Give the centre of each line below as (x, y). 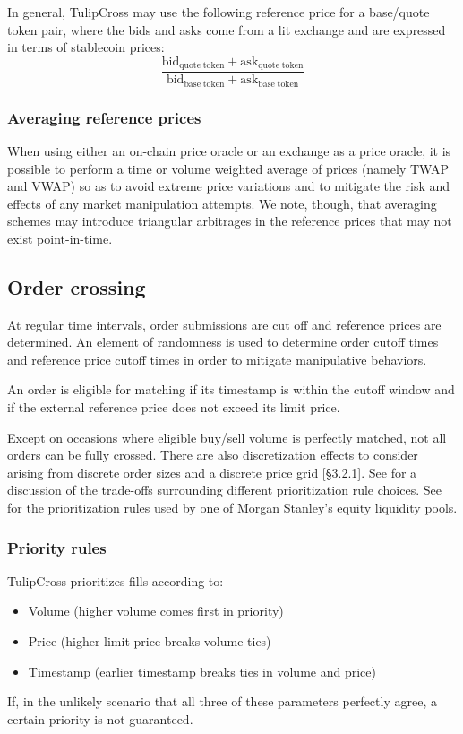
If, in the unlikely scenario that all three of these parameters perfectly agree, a (222, 701)
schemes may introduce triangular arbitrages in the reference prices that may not (230, 221)
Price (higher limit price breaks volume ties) (150, 641)
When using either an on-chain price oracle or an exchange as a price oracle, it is (229, 150)
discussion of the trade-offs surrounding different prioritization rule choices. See (224, 490)
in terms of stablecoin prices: (86, 47)
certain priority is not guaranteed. (100, 718)
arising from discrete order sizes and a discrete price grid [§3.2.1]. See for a (212, 472)
